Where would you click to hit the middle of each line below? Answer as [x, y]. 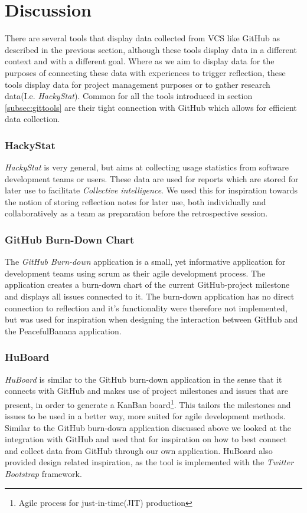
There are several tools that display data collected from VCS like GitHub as [143, 38]
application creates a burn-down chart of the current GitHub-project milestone [147, 285]
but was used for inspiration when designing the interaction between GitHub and [151, 319]
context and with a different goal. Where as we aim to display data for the [140, 61]
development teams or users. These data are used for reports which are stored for [152, 178]
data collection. [32, 119]
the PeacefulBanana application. [63, 331]
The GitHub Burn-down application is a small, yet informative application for [145, 262]
